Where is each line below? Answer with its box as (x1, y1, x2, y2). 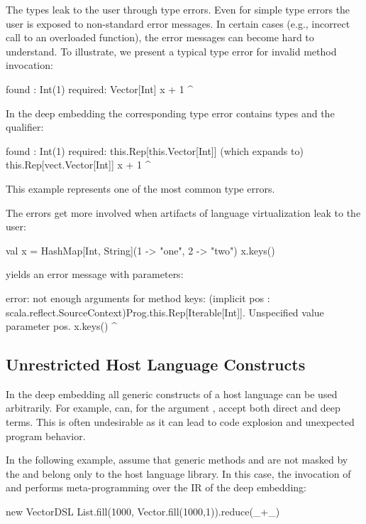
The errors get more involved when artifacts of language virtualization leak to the (6, 205, 361, 220)
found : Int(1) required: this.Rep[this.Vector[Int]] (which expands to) (6, 143, 304, 158)
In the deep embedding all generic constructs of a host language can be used (6, 386, 338, 401)
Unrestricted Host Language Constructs (6, 353, 306, 375)
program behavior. (6, 428, 86, 443)
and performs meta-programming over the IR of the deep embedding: (6, 480, 306, 495)
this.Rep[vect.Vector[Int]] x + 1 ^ (6, 157, 151, 172)
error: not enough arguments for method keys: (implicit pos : (6, 290, 270, 305)
